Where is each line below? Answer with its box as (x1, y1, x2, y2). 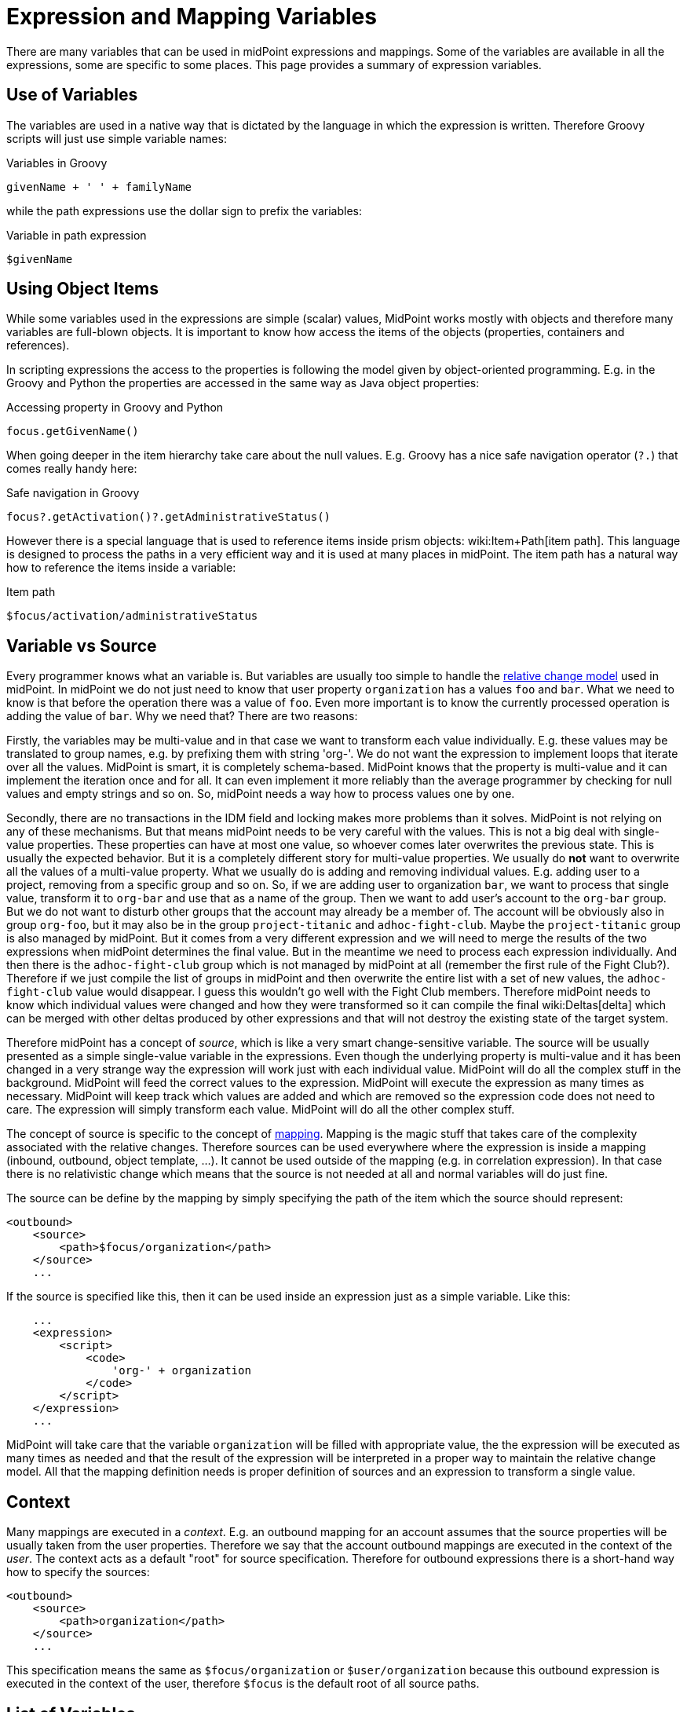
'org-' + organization (111, 1364, 251, 1377)
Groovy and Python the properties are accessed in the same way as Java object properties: (6, 376, 480, 390)
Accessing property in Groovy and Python (6, 401, 224, 415)
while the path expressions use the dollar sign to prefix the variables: (6, 203, 363, 218)
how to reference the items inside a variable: (6, 561, 236, 575)
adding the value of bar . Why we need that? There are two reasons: (6, 709, 358, 723)
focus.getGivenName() (6, 425, 139, 438)
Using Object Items (6, 279, 159, 299)
